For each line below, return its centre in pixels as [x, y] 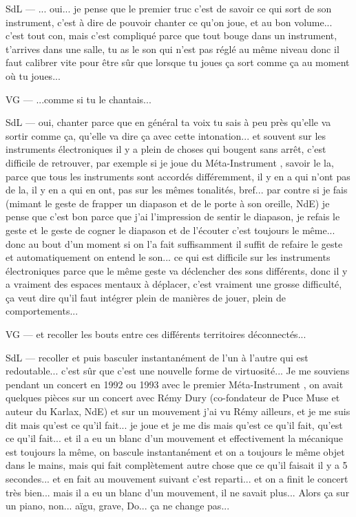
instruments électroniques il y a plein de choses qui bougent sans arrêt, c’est [166, 149]
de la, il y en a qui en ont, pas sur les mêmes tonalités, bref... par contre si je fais [177, 190]
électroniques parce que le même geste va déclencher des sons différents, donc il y [177, 270]
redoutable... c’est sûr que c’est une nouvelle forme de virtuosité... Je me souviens [178, 371]
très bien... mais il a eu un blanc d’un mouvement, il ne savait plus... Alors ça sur [178, 492]
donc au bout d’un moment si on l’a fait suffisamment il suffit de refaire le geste [174, 243]
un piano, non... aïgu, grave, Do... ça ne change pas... [118, 506]
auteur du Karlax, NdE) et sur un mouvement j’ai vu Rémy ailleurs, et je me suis [178, 411]
